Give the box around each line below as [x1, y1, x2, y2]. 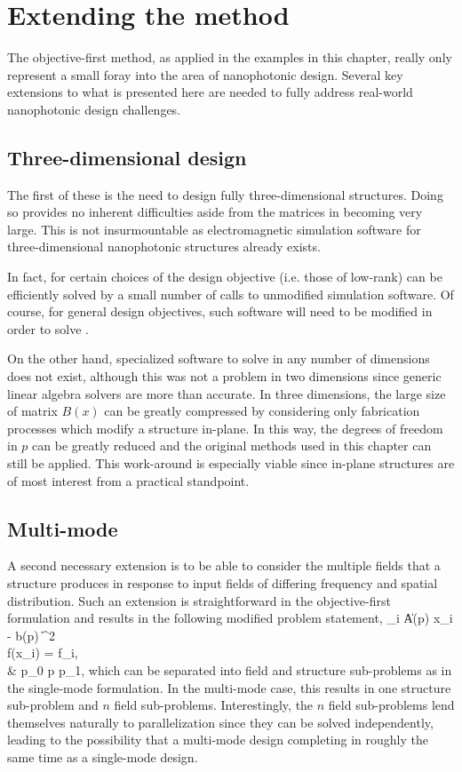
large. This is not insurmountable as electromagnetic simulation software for [7, 219, 421, 238]
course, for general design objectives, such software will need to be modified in [7, 302, 433, 321]
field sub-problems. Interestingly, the [114, 696, 314, 714]
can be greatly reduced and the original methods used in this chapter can [32, 436, 432, 455]
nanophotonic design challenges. [7, 99, 181, 118]
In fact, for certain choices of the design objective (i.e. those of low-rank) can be [7, 267, 442, 286]
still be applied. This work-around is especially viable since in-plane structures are [7, 454, 455, 473]
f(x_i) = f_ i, [7, 643, 78, 662]
